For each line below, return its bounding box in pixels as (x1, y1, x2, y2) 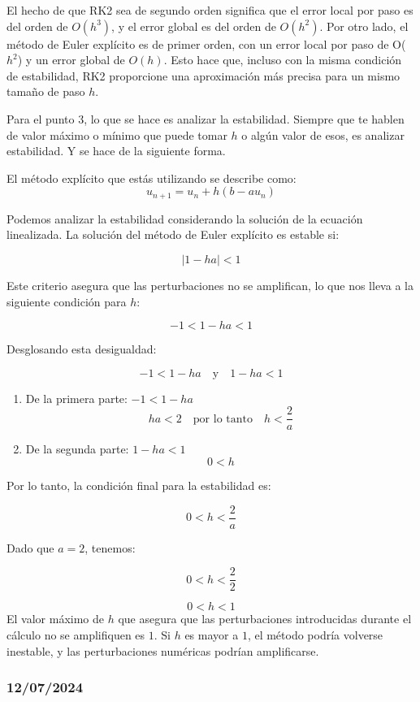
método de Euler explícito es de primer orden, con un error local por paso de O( (6, 35, 406, 52)
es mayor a (184, 626, 239, 643)
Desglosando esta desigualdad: (6, 340, 157, 357)
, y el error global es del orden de (111, 17, 276, 34)
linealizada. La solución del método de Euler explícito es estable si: (6, 226, 340, 243)
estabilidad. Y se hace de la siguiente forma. (6, 142, 226, 159)
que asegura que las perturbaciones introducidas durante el (118, 610, 412, 627)
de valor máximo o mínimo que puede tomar (6, 126, 227, 143)
